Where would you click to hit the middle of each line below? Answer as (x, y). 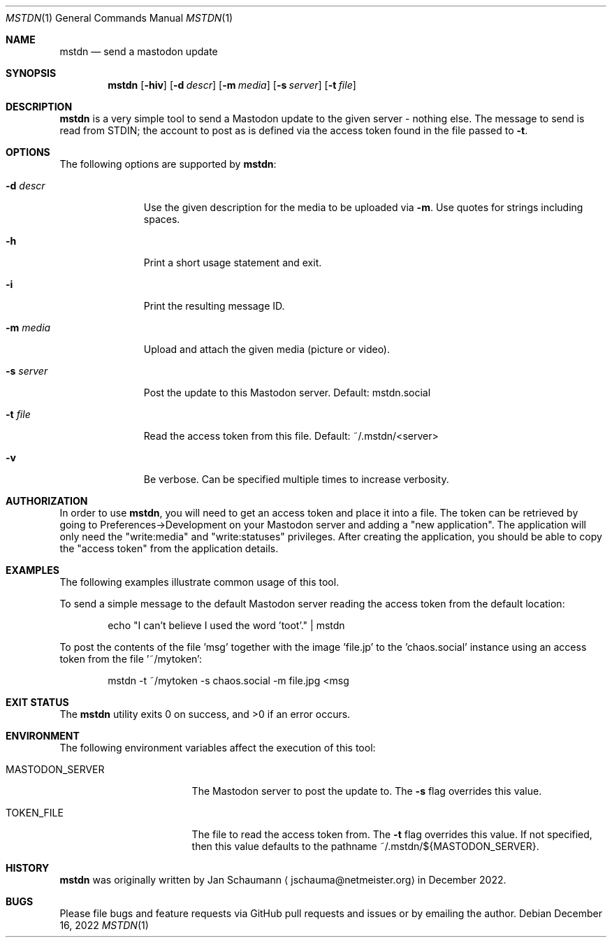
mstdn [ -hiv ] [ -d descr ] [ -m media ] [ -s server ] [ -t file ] (232, 85)
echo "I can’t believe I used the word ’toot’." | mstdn (226, 625)
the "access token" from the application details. (169, 548)
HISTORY (28, 868)
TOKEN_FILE (35, 813)
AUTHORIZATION (47, 501)
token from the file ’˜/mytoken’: (131, 659)
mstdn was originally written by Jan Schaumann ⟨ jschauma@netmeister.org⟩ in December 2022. (283, 880)
